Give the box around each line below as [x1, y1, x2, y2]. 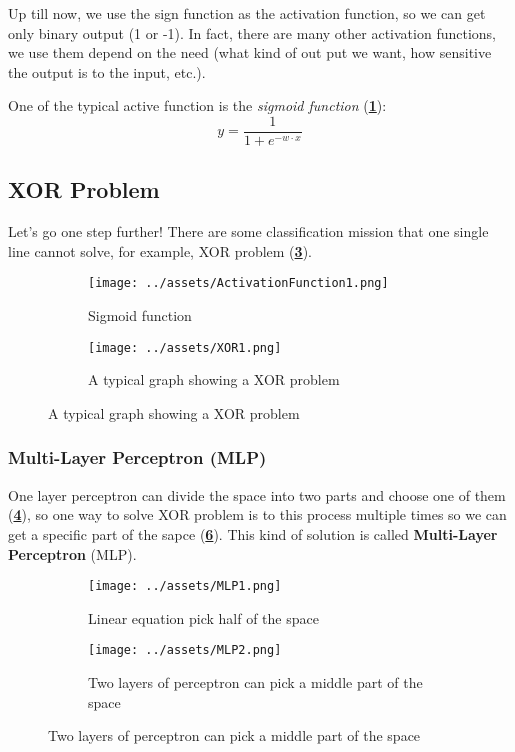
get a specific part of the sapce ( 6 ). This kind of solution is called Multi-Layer [8, 523, 498, 544]
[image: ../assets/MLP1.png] [88, 579, 282, 594]
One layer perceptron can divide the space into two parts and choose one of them [8, 484, 506, 505]
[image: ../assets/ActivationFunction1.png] [88, 276, 389, 291]
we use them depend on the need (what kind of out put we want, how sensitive [8, 42, 492, 63]
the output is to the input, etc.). [8, 61, 206, 82]
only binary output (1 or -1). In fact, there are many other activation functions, [8, 22, 496, 43]
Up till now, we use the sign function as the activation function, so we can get [8, 3, 486, 23]
